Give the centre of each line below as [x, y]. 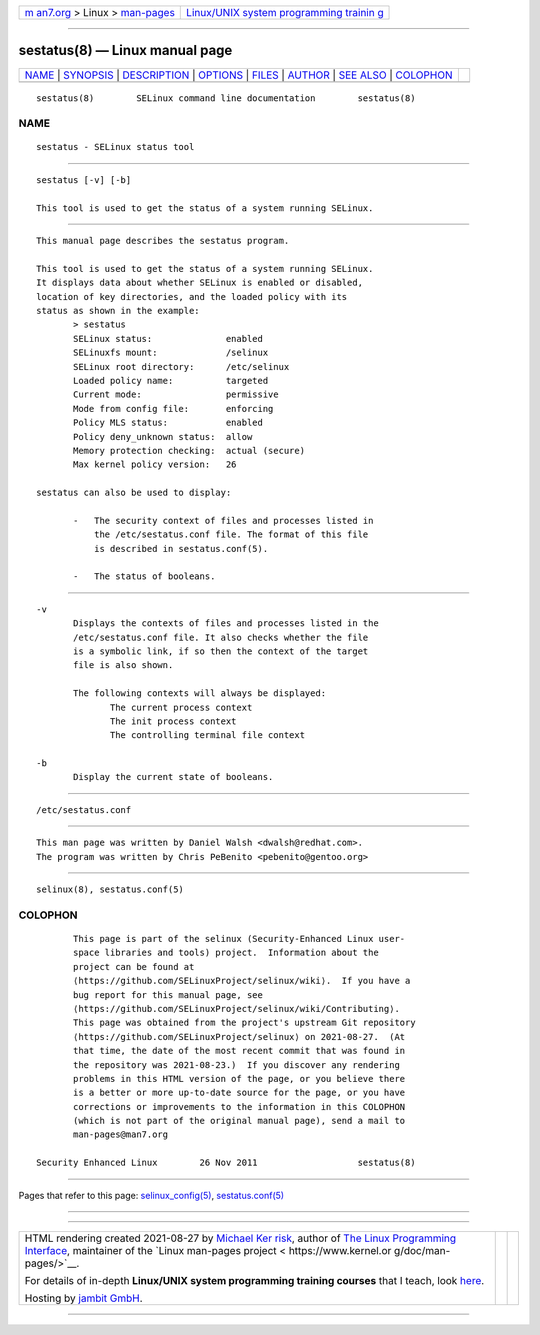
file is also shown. [123, 665]
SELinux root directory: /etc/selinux [181, 366]
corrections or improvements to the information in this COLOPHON [239, 1106]
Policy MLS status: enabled [168, 423]
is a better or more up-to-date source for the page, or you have [239, 1093]
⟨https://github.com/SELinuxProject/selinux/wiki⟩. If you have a [242, 981]
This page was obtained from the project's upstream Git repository [244, 1023]
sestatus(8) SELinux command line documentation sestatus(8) [226, 98]
